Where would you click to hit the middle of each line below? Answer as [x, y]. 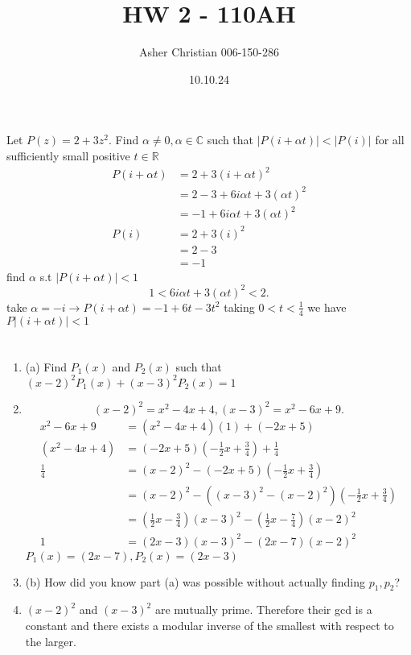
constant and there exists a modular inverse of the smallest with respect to [210, 625]
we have [327, 307]
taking [239, 307]
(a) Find [46, 366]
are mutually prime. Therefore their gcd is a [263, 609]
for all [390, 140]
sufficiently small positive [68, 155]
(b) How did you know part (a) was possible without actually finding [195, 581]
